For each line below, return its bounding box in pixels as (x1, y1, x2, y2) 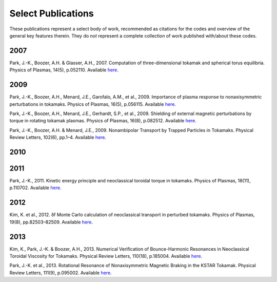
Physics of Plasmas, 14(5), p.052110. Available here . (9, 67, 119, 73)
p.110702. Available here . (9, 185, 62, 191)
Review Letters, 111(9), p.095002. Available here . (9, 270, 112, 276)
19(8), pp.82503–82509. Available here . (9, 219, 93, 225)
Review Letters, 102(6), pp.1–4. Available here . (9, 134, 107, 141)
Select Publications (9, 8, 94, 19)
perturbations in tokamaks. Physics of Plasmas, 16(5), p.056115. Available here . (9, 101, 176, 107)
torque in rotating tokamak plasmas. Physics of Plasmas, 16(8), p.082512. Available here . (9, 118, 197, 124)
